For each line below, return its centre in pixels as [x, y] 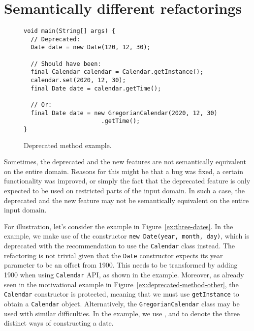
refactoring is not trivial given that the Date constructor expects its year [113, 255]
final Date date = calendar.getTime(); [96, 88]
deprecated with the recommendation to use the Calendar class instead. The [120, 246]
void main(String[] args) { [70, 31]
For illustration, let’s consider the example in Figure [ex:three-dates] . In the [119, 226]
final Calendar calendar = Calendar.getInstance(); [117, 72]
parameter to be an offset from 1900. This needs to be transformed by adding [121, 265]
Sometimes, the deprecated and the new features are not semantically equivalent [125, 162]
